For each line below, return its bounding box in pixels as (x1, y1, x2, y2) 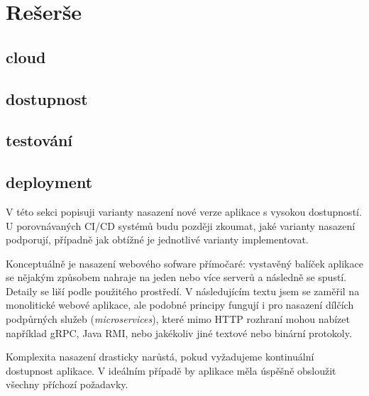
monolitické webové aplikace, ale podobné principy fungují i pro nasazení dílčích (6, 297, 354, 312)
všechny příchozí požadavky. (6, 377, 128, 392)
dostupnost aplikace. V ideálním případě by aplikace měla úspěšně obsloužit (6, 363, 336, 378)
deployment (6, 171, 93, 193)
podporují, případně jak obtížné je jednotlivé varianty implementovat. (6, 232, 309, 247)
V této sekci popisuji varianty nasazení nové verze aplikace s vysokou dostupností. (6, 204, 362, 219)
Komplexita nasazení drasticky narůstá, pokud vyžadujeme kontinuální (6, 349, 314, 364)
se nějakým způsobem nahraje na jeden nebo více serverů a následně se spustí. (6, 270, 347, 285)
